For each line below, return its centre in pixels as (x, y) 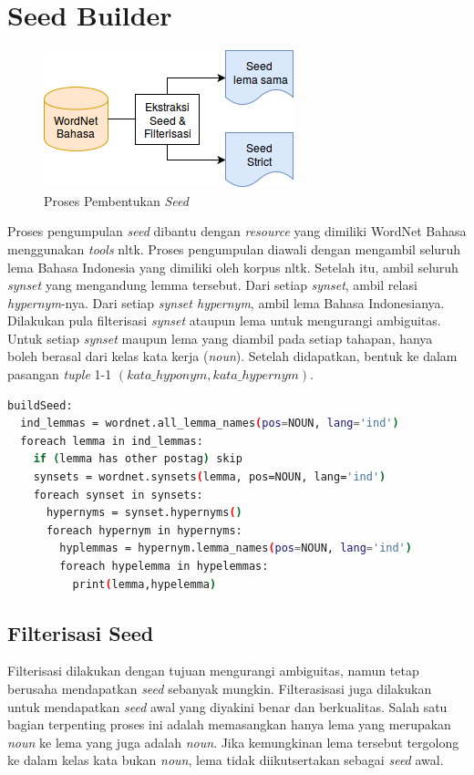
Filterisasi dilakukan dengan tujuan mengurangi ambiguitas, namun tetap (213, 671)
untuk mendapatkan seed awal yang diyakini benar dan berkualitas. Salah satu (227, 706)
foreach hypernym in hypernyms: (144, 530)
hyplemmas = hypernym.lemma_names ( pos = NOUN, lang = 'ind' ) (236, 548)
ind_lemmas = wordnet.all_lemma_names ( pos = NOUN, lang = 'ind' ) (210, 424)
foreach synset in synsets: (118, 495)
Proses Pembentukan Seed (116, 200)
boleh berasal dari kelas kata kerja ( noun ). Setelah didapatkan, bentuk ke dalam (232, 356)
